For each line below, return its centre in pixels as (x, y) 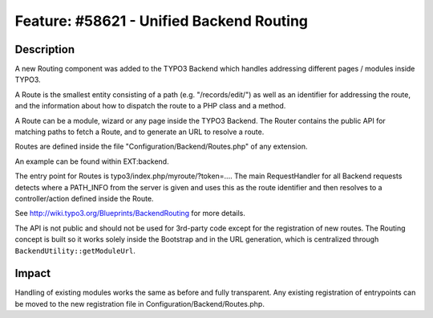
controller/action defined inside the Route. (84, 198)
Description (45, 49)
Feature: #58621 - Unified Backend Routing (162, 21)
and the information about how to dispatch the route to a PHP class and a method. (150, 106)
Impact (33, 273)
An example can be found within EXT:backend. (92, 161)
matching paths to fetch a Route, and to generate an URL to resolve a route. (140, 132)
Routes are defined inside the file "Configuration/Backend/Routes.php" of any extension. (161, 147)
